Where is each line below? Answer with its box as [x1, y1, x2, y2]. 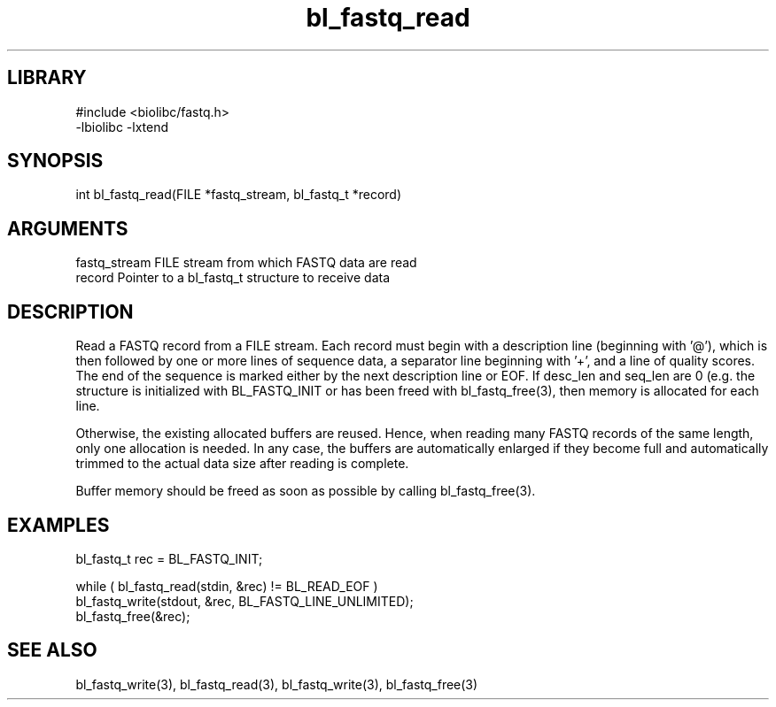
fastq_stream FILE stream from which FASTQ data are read [75, 255, 417, 271]
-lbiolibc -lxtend [75, 119, 169, 134]
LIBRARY [7, 66, 87, 89]
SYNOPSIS [7, 150, 104, 173]
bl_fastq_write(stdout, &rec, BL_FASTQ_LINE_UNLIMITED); [75, 593, 414, 609]
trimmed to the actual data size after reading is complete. [75, 456, 409, 472]
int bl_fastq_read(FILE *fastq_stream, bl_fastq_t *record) [75, 187, 402, 203]
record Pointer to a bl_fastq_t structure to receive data [75, 270, 390, 286]
